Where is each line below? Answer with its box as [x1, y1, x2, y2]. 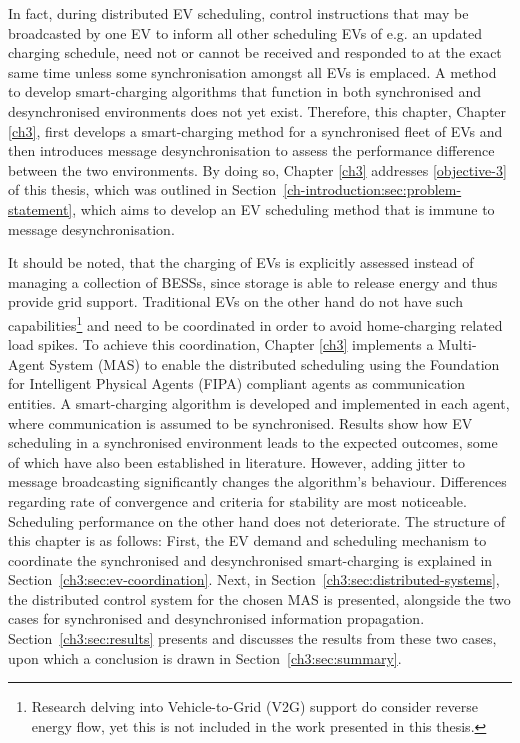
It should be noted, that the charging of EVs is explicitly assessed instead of [8, 252, 474, 273]
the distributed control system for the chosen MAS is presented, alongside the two [8, 588, 511, 609]
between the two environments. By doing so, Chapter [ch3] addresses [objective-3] [8, 159, 507, 180]
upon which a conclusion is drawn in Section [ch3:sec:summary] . [8, 647, 402, 668]
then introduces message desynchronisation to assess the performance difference [8, 140, 495, 161]
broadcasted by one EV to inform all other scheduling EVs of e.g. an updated [8, 22, 483, 43]
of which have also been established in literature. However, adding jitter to [8, 451, 465, 472]
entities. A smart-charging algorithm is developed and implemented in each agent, [8, 392, 510, 413]
